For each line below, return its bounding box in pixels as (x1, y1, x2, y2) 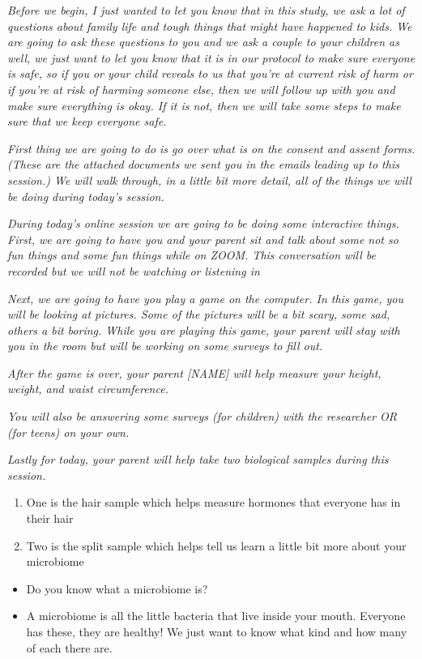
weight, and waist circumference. (7, 380, 168, 397)
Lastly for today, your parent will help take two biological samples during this (7, 451, 389, 468)
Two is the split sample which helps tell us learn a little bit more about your (26, 537, 407, 554)
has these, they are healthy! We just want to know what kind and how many (26, 623, 407, 640)
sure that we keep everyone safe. (7, 113, 167, 130)
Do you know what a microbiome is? (26, 580, 208, 597)
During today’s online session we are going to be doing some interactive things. (7, 215, 399, 232)
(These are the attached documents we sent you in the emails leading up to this (7, 156, 399, 173)
